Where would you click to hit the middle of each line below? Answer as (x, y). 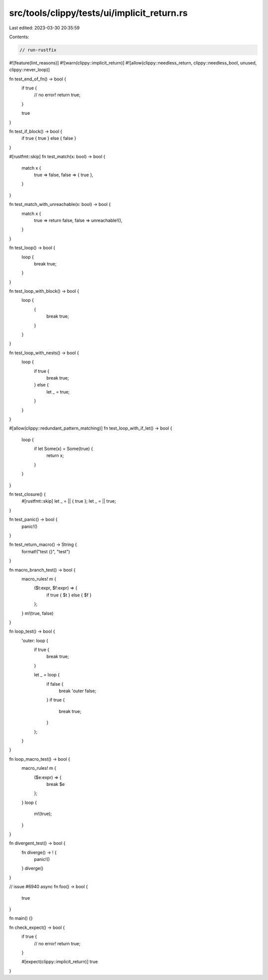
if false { (55, 684)
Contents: (19, 37)
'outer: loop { (35, 641)
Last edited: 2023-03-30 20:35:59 (44, 28)
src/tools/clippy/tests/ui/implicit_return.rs (99, 13)
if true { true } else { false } (49, 138)
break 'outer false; (77, 691)
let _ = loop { (47, 675)
